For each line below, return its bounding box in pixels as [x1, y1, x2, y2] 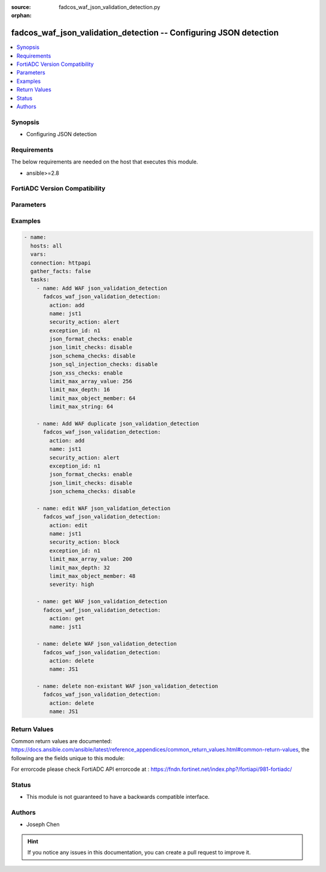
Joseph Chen [26, 821, 60, 828]
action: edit [49, 522, 88, 529]
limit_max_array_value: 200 [49, 556, 133, 563]
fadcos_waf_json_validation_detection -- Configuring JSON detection [11, 28, 279, 38]
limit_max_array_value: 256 [49, 378, 133, 385]
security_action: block [49, 539, 120, 546]
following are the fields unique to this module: [11, 754, 125, 762]
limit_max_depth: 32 [49, 564, 110, 571]
